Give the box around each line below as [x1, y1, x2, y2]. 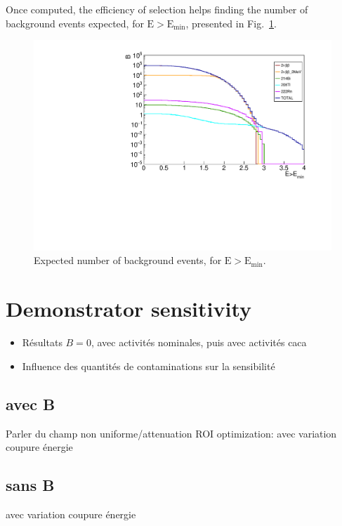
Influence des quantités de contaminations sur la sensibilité [22, 358, 275, 373]
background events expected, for [6, 15, 144, 30]
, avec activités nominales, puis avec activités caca [91, 335, 307, 350]
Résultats [22, 335, 63, 350]
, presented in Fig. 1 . [185, 15, 277, 30]
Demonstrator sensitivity [6, 294, 252, 323]
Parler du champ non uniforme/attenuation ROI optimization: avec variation [6, 426, 337, 440]
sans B [6, 474, 55, 496]
